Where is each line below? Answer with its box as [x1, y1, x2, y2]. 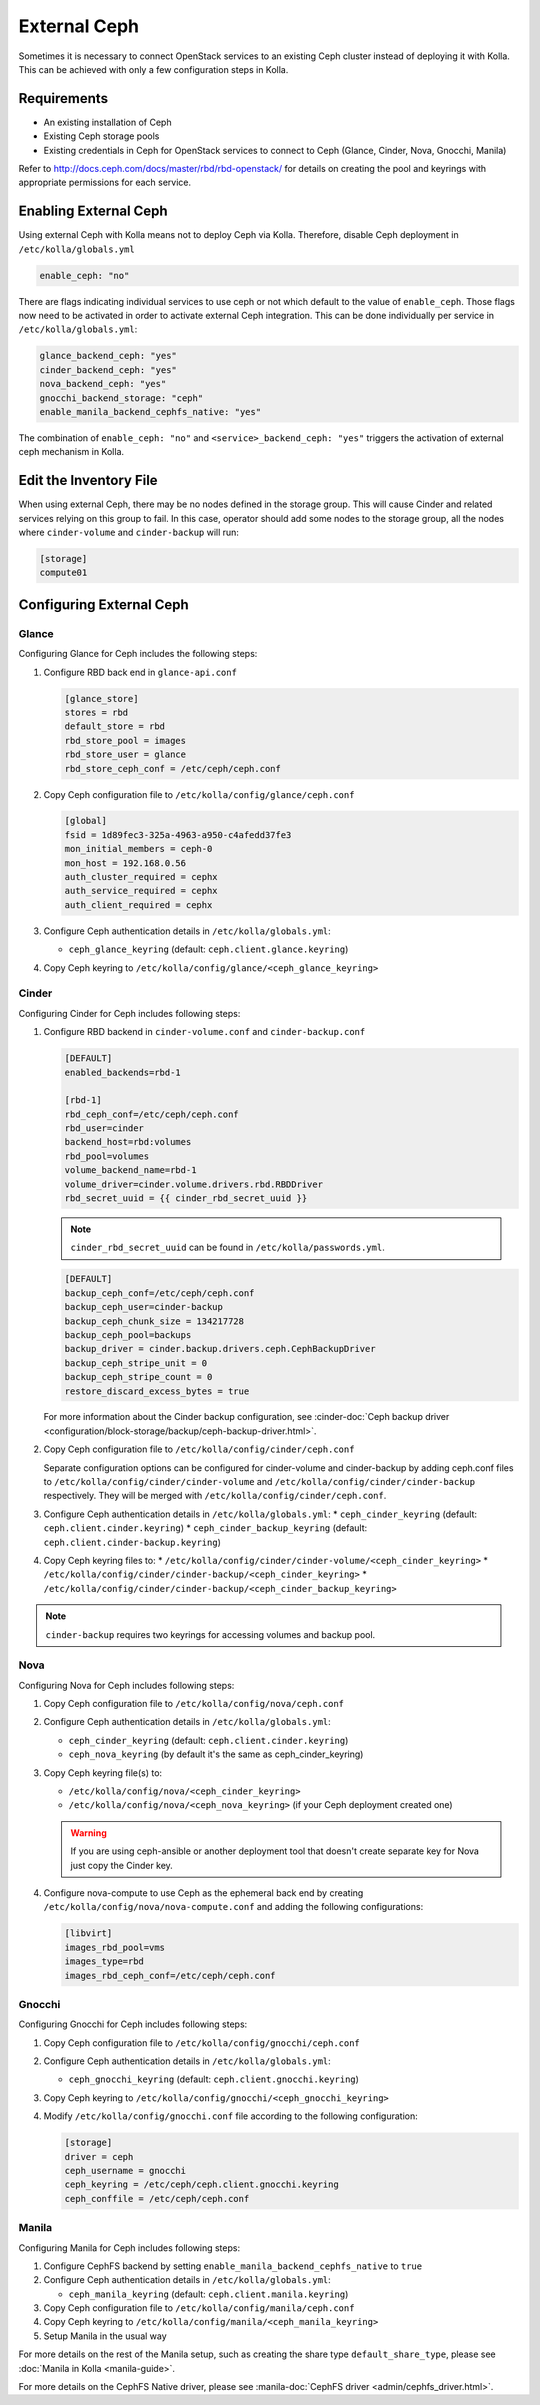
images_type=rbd [64, 1956, 145, 1967]
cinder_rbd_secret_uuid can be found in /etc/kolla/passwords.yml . [70, 1241, 385, 1254]
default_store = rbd [64, 721, 165, 732]
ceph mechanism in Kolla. [18, 446, 125, 458]
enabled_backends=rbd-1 [64, 1066, 182, 1078]
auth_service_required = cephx [64, 885, 219, 897]
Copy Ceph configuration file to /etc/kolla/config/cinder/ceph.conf [43, 1443, 355, 1455]
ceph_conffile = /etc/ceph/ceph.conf [64, 2193, 250, 2204]
